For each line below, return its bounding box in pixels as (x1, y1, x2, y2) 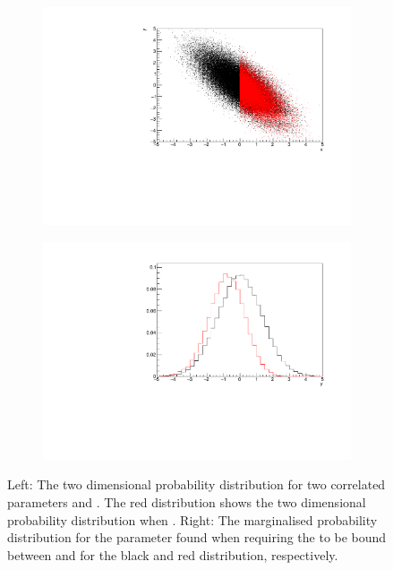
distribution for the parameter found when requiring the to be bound (7, 528, 387, 547)
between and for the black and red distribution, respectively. (7, 545, 338, 564)
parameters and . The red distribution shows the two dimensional (7, 493, 366, 511)
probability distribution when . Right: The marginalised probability (7, 510, 378, 529)
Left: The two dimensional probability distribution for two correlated (7, 475, 386, 494)
